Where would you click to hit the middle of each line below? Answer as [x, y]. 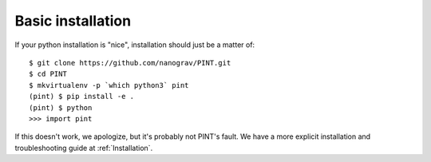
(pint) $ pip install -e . [82, 97]
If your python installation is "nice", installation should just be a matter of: [135, 45]
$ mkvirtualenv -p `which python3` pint [109, 85]
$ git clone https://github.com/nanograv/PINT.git [130, 63]
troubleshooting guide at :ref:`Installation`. [84, 148]
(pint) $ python [61, 107]
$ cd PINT [48, 74]
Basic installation [73, 21]
